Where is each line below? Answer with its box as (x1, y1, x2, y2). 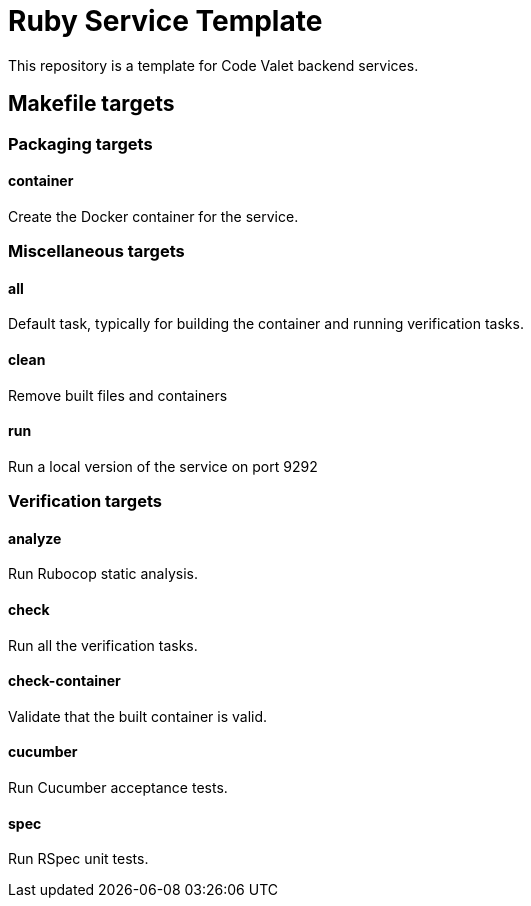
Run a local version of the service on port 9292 (8, 457, 318, 475)
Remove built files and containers (8, 386, 228, 404)
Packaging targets (8, 133, 153, 154)
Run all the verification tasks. (8, 636, 198, 654)
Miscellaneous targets (8, 241, 185, 262)
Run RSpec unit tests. (8, 850, 149, 868)
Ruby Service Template (8, 4, 323, 38)
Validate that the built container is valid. (8, 707, 268, 725)
